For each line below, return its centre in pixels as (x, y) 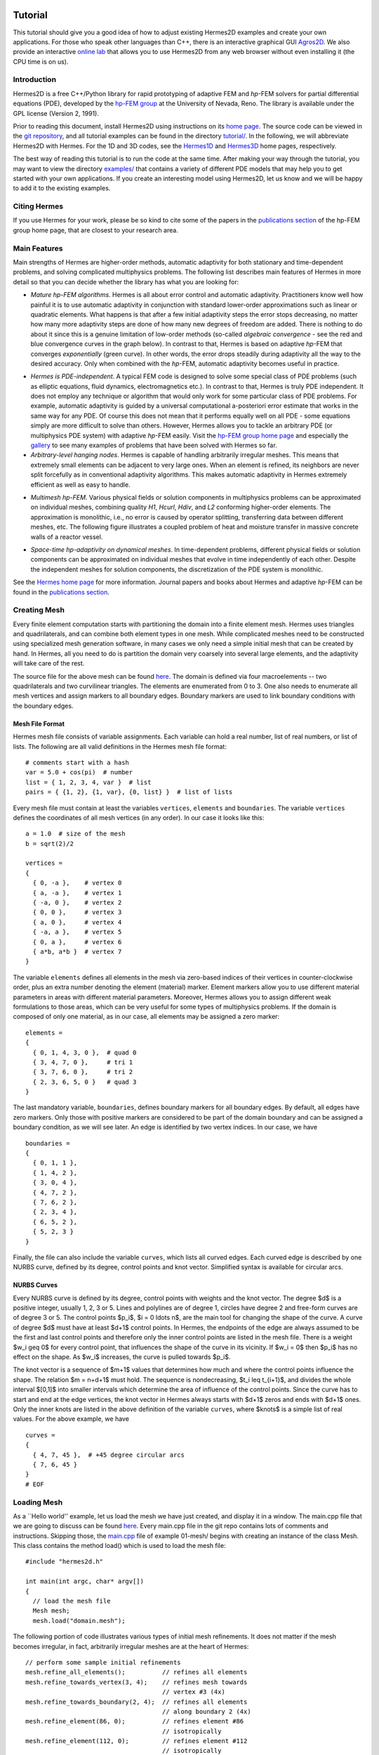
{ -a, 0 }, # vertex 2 (77, 903)
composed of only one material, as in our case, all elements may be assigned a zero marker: (146, 1016)
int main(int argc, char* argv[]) (85, 1582)
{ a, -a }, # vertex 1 (77, 893)
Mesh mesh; (51, 1611)
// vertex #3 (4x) (194, 1692)
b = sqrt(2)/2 (49, 843)
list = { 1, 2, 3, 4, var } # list (88, 782)
